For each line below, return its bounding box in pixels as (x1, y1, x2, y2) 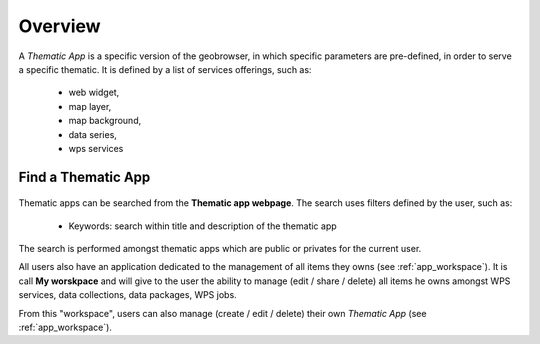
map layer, (68, 100, 112, 112)
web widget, (68, 86, 120, 99)
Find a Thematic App (18, 168, 151, 185)
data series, (68, 128, 117, 140)
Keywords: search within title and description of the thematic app (68, 220, 337, 232)
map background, (68, 115, 142, 127)
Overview (18, 15, 101, 37)
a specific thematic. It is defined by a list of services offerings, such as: (18, 63, 312, 75)
